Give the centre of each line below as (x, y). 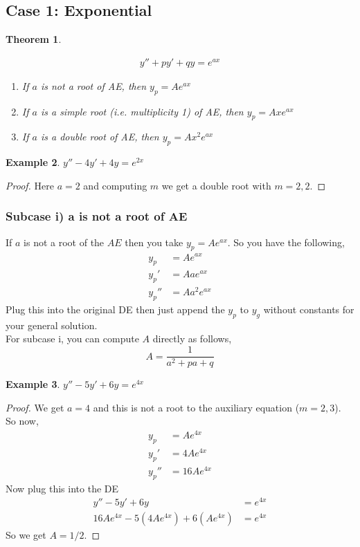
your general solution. (52, 325)
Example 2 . (33, 162)
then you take (154, 242)
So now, (22, 421)
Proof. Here (30, 185)
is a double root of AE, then (100, 137)
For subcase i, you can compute (72, 339)
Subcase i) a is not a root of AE (97, 216)
